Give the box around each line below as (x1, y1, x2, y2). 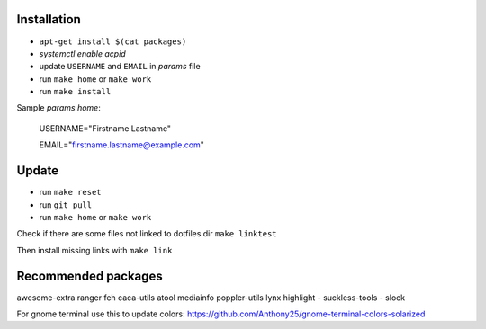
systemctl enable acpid (39, 48, 126, 58)
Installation (16, 12, 81, 27)
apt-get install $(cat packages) (39, 36, 187, 47)
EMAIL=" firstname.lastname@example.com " (39, 139, 204, 150)
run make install (39, 86, 112, 97)
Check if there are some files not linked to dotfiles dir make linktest (16, 228, 278, 239)
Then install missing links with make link (16, 245, 173, 255)
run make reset (39, 187, 103, 198)
